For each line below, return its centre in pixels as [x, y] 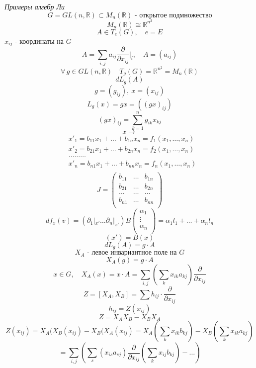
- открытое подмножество [173, 15]
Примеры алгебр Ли [35, 6]
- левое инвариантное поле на [132, 253]
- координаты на [39, 41]
